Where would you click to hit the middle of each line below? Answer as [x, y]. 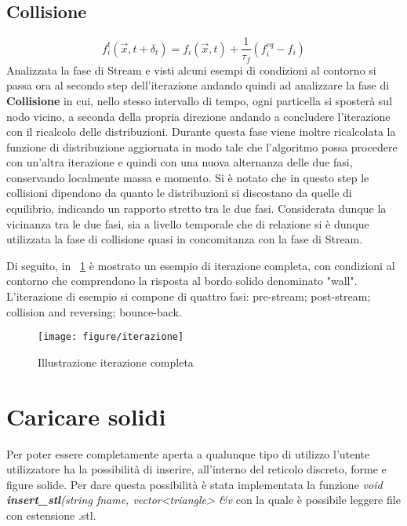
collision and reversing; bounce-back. [94, 311]
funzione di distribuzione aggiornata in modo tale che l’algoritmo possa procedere [202, 146]
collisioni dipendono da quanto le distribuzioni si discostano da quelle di [179, 193]
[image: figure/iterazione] [111, 337]
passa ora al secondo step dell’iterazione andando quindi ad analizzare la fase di [198, 85]
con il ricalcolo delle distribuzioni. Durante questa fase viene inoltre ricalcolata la [201, 131]
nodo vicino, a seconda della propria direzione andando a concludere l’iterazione [198, 116]
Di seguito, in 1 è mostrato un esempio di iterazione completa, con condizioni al [201, 265]
